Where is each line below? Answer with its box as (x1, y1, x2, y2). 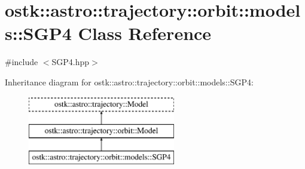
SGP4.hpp (51, 56, 90, 68)
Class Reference (78, 21, 212, 45)
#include (5, 56, 38, 68)
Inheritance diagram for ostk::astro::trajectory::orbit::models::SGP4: (5, 75, 254, 88)
